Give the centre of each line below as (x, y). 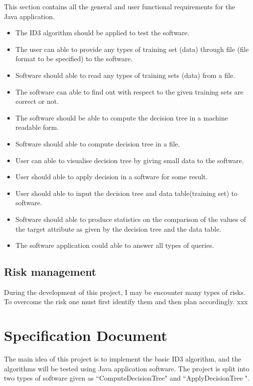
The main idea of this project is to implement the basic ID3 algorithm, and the (123, 359)
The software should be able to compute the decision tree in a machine (122, 117)
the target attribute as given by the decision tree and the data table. (118, 229)
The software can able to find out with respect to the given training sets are (129, 91)
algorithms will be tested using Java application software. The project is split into (127, 368)
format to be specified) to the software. (74, 59)
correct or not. (37, 101)
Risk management (50, 272)
